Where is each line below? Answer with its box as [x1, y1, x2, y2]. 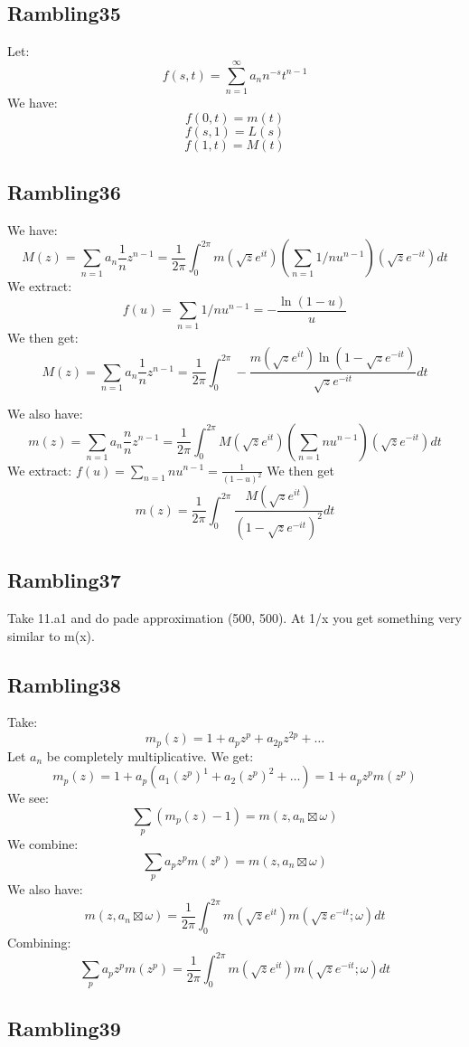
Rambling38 [7, 670, 121, 698]
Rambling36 [7, 177, 121, 205]
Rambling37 [7, 566, 121, 594]
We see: [7, 788, 49, 807]
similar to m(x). [7, 626, 95, 645]
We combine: [7, 835, 79, 854]
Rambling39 [7, 1014, 121, 1042]
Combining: [7, 932, 71, 951]
